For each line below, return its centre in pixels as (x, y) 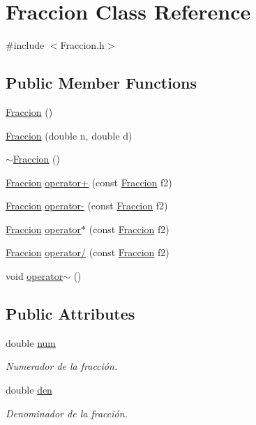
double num (31, 342)
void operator (35, 276)
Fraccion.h (82, 45)
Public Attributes (70, 314)
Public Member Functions (101, 83)
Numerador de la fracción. (62, 366)
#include (25, 45)
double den (29, 390)
